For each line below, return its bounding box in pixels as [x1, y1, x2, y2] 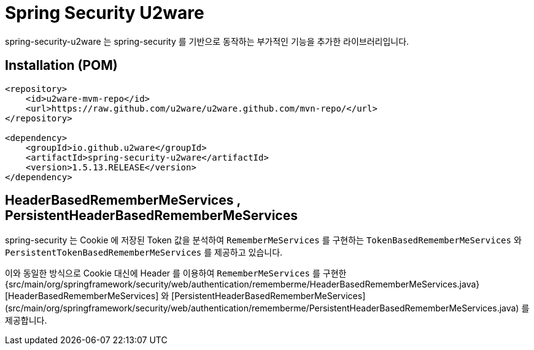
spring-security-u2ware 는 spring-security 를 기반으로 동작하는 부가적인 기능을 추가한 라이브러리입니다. [5, 36, 409, 47]
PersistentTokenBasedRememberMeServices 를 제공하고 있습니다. [5, 247, 283, 258]
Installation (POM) [5, 58, 118, 74]
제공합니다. [5, 315, 47, 326]
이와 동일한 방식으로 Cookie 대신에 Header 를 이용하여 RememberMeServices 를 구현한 [5, 268, 347, 279]
